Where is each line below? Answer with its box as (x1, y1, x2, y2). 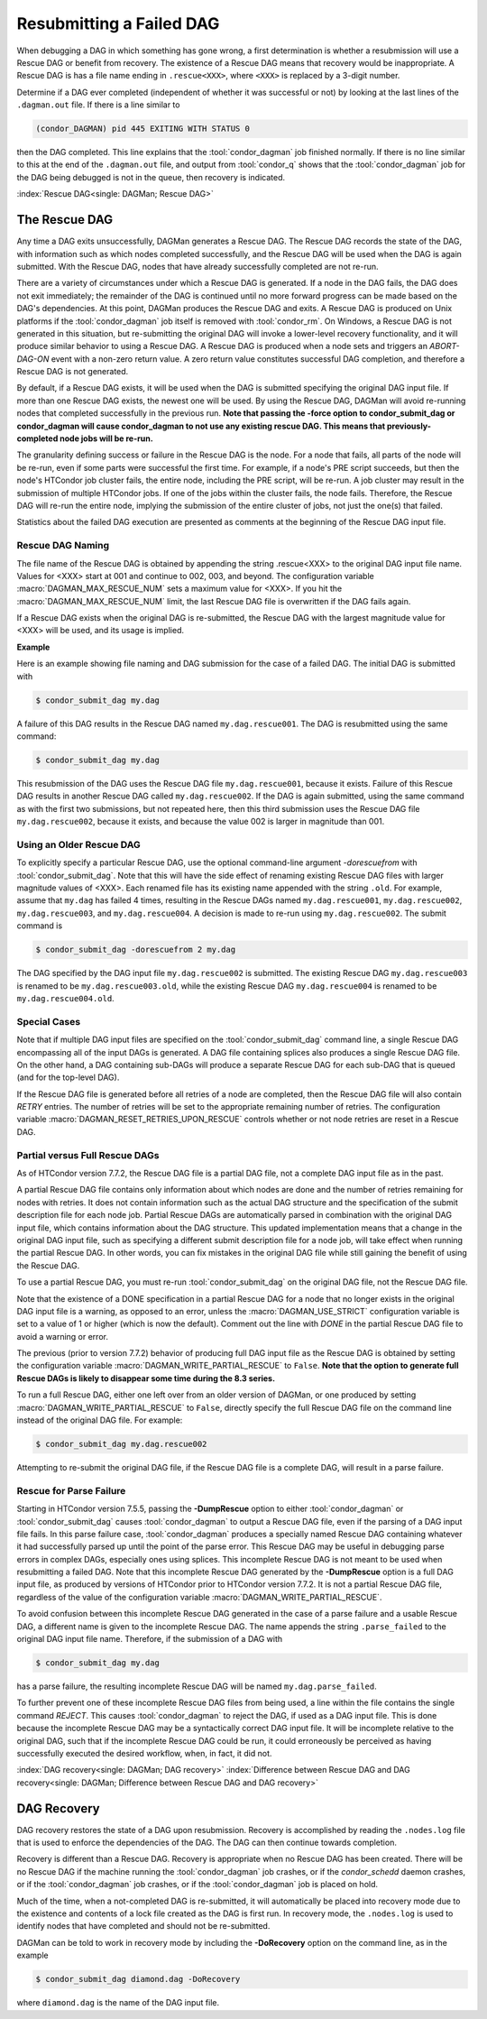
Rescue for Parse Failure (16, 1484, 126, 1497)
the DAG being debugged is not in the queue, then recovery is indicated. (16, 171, 286, 182)
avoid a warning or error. (16, 1331, 108, 1341)
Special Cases (16, 1015, 81, 1028)
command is (16, 920, 63, 931)
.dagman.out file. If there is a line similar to (16, 99, 180, 110)
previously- (386, 420, 432, 431)
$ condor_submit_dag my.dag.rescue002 (35, 1439, 207, 1449)
